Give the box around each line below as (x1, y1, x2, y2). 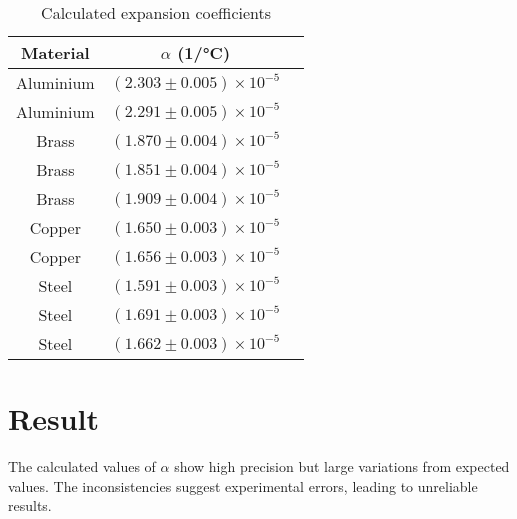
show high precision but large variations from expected (174, 456, 510, 477)
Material (20, 41, 90, 64)
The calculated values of (8, 456, 156, 477)
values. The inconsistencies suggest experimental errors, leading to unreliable (8, 475, 478, 496)
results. (8, 495, 52, 516)
